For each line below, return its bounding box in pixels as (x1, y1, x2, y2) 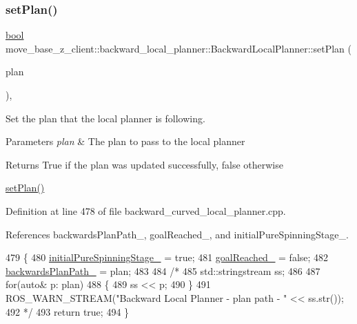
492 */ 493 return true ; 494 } (6, 304, 130, 318)
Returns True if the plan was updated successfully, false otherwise (6, 157, 283, 171)
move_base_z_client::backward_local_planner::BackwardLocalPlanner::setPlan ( (6, 41, 352, 55)
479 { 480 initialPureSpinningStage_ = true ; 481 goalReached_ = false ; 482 (6, 250, 329, 265)
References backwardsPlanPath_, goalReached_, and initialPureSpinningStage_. (6, 227, 349, 241)
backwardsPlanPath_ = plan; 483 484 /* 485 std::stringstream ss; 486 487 (6, 263, 320, 278)
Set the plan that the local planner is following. (6, 111, 205, 125)
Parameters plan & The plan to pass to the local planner (6, 134, 245, 149)
